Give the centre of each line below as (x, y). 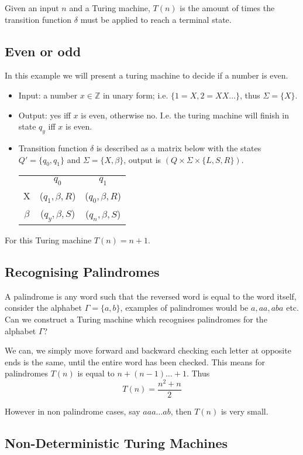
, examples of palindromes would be (184, 308)
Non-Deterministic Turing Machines (116, 443)
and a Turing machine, (110, 8)
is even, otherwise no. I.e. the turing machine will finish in (185, 115)
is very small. (245, 411)
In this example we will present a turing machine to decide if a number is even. (147, 75)
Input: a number (48, 95)
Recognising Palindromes (82, 271)
